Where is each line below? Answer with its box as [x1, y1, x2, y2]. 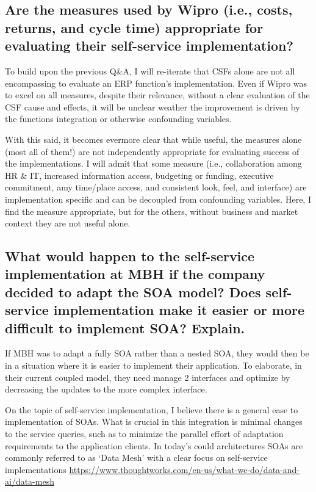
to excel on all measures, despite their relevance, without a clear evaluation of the [5, 89, 310, 101]
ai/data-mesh [5, 475, 54, 488]
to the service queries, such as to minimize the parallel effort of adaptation [5, 427, 284, 440]
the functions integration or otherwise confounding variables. [5, 112, 232, 125]
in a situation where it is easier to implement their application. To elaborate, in [5, 359, 302, 372]
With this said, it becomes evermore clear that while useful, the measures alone [5, 132, 302, 145]
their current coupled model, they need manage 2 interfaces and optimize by [5, 371, 290, 383]
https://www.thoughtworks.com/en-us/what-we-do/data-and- [69, 463, 300, 476]
